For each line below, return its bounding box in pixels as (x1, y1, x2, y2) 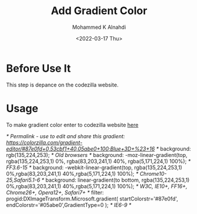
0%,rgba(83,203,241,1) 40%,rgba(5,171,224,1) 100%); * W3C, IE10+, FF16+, (6, 182, 188, 189)
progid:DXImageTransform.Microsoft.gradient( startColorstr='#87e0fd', (6, 195, 179, 202)
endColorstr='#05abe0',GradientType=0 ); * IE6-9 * (6, 201, 132, 208)
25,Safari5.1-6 (6, 176, 40, 183)
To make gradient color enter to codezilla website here (6, 121, 139, 128)
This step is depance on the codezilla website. (6, 81, 119, 88)
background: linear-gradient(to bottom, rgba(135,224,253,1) (45, 176, 190, 183)
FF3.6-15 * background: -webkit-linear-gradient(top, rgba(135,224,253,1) (6, 163, 183, 171)
